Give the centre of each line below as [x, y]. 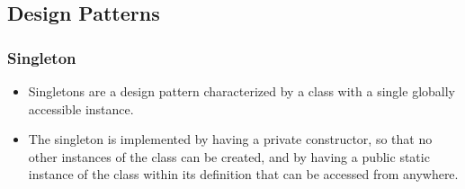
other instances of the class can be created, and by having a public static [229, 156]
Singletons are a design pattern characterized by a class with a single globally [241, 91]
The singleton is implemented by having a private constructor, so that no [230, 139]
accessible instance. [81, 108]
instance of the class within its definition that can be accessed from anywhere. [243, 174]
